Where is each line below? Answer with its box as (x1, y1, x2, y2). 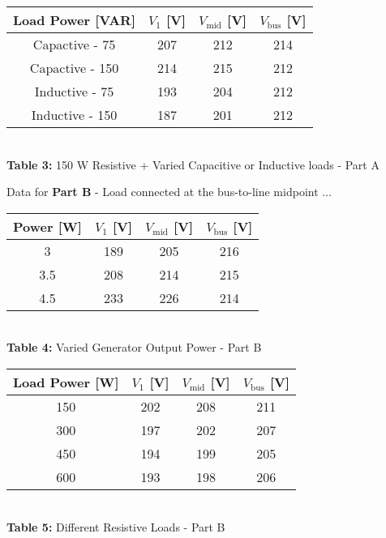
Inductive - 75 (34, 82, 114, 100)
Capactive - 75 (32, 35, 116, 53)
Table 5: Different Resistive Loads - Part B (6, 518, 225, 535)
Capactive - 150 (29, 58, 119, 77)
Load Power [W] (13, 372, 119, 391)
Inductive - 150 (31, 105, 118, 124)
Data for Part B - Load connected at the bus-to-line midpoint (6, 183, 319, 200)
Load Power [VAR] (13, 11, 136, 29)
